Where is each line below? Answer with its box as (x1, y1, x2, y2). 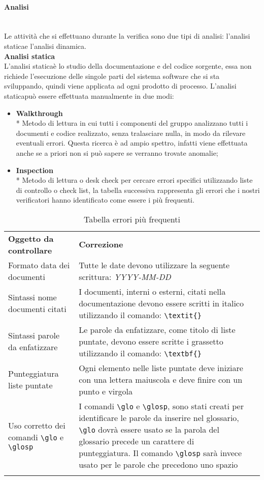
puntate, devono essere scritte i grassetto (79, 335, 223, 347)
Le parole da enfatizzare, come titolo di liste (79, 323, 236, 335)
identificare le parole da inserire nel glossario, (79, 411, 239, 423)
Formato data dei (8, 259, 70, 271)
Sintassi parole (8, 329, 60, 342)
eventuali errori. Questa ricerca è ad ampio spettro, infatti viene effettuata (16, 137, 248, 148)
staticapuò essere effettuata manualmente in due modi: (4, 90, 174, 101)
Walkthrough (16, 107, 63, 118)
